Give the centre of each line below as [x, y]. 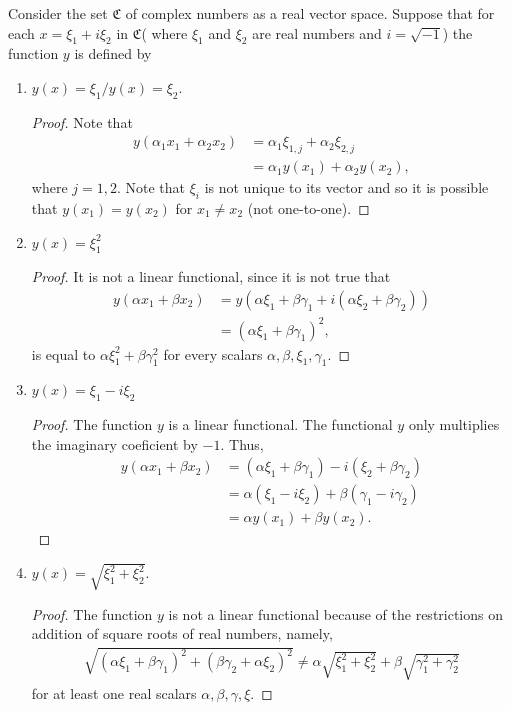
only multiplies [454, 424]
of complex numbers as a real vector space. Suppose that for [310, 13]
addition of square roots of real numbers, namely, [182, 633]
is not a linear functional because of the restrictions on [336, 613]
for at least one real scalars [114, 692]
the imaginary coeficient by [114, 443]
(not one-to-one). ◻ [308, 208]
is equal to [63, 353]
